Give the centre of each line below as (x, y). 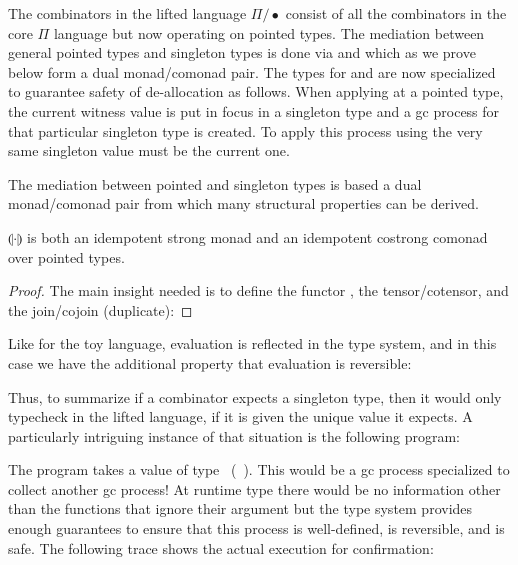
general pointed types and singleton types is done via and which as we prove (242, 52)
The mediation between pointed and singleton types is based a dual (215, 183)
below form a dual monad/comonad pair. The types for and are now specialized (252, 71)
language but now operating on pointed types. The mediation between (269, 32)
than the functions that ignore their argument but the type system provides (240, 508)
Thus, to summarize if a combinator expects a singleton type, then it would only (255, 396)
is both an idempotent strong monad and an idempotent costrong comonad (257, 236)
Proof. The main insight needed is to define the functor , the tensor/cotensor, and (258, 290)
